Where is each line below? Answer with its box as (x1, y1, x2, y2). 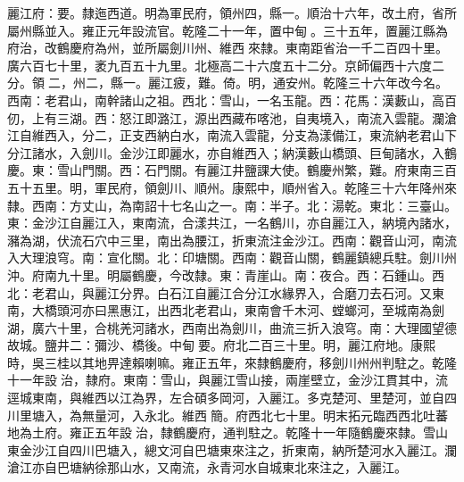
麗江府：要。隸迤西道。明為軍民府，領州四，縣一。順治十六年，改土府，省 (7, 4, 444, 21)
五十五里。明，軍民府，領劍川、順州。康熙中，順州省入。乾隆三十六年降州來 (7, 178, 457, 196)
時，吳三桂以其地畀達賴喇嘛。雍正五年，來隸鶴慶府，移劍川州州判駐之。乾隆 (7, 353, 457, 371)
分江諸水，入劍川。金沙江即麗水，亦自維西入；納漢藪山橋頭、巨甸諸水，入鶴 (7, 143, 457, 162)
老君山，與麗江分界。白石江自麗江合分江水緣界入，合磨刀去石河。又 (31, 283, 432, 302)
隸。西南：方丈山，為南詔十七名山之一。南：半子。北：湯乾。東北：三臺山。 (7, 195, 457, 214)
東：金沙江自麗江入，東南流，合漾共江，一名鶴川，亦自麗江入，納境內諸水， (7, 213, 457, 232)
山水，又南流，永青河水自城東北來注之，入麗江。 (119, 458, 407, 477)
